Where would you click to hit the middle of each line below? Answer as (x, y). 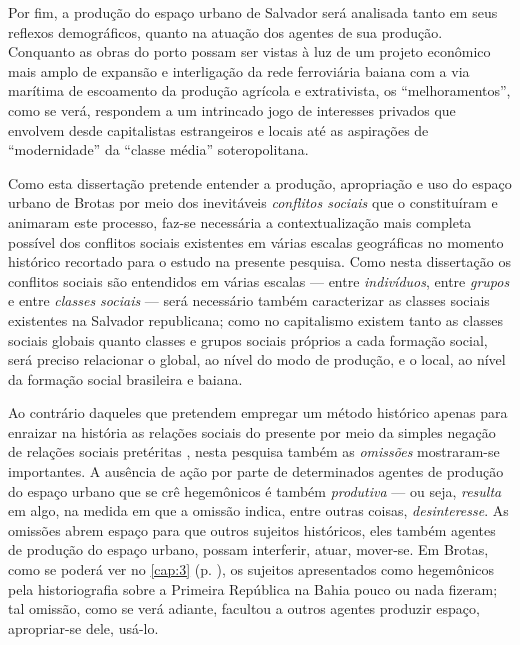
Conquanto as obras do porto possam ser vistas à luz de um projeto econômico (249, 51)
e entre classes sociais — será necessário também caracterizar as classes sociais (249, 300)
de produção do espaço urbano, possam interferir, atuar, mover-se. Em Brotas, (248, 549)
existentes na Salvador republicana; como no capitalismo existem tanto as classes (255, 319)
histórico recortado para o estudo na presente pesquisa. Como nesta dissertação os (259, 261)
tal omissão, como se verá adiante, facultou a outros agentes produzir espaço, (244, 608)
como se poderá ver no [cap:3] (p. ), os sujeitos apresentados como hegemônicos (251, 569)
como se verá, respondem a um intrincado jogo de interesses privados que (232, 109)
